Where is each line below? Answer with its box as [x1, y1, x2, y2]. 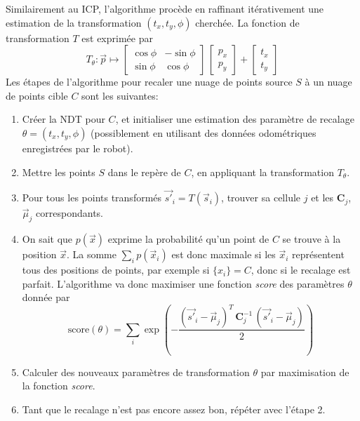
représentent [292, 247, 345, 262]
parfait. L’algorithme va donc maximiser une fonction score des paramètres [22, 276, 345, 290]
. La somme [66, 247, 116, 262]
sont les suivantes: [81, 88, 159, 102]
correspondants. [36, 206, 103, 220]
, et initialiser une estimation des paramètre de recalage [115, 112, 354, 126]
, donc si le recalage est [251, 262, 351, 277]
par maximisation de [260, 364, 349, 379]
